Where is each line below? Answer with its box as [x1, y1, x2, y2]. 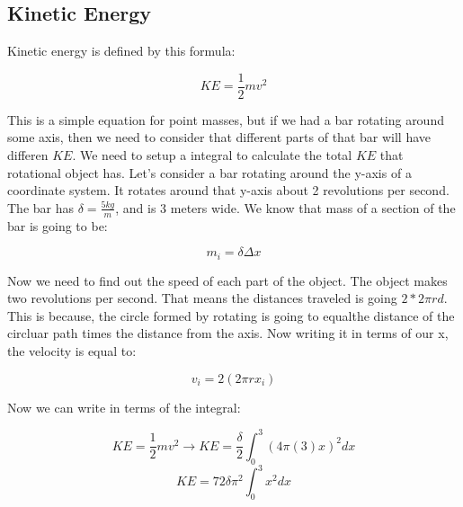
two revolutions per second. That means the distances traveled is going [7, 289, 397, 307]
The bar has [7, 198, 75, 217]
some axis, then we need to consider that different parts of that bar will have [7, 128, 431, 147]
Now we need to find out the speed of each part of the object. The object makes [7, 271, 448, 289]
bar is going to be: [7, 216, 108, 235]
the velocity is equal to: [7, 342, 137, 360]
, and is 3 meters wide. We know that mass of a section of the [115, 198, 456, 217]
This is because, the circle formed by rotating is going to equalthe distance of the [7, 306, 455, 325]
